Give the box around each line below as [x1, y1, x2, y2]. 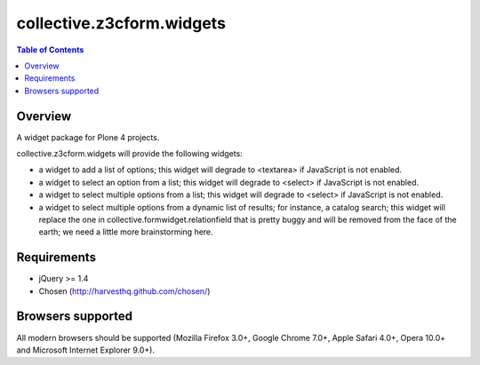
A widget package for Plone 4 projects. [16, 131, 160, 142]
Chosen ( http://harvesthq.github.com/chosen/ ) [38, 285, 211, 297]
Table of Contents [16, 44, 84, 55]
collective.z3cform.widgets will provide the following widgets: [16, 148, 244, 159]
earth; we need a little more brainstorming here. [38, 226, 213, 237]
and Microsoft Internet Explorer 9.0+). [16, 345, 156, 355]
